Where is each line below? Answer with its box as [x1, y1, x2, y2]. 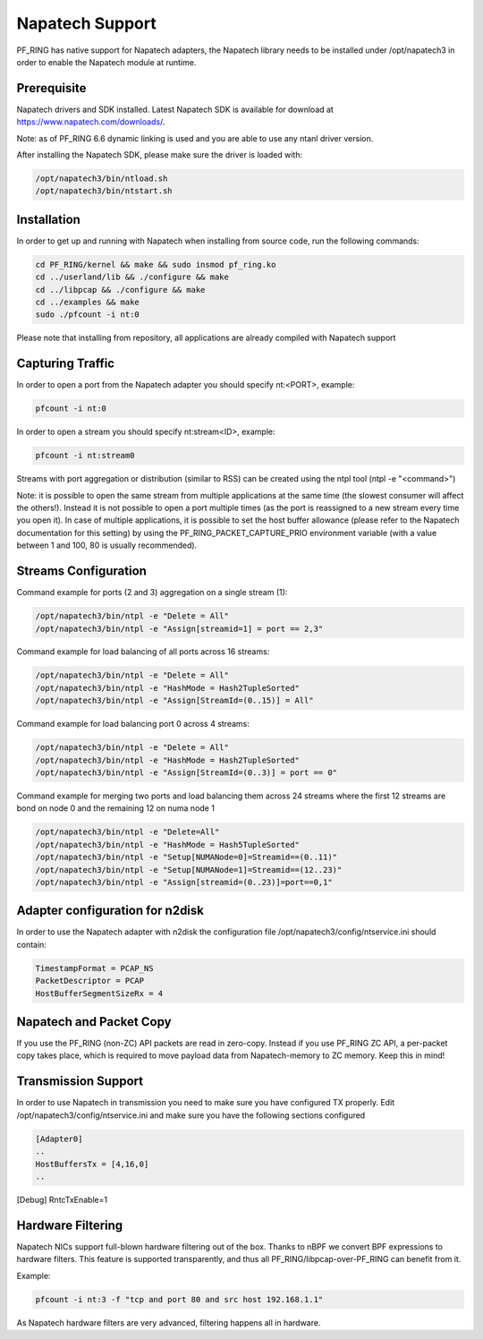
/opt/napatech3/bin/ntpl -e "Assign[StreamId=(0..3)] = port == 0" [35, 768, 338, 778]
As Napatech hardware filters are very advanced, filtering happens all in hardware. [16, 1317, 321, 1328]
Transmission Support [16, 1074, 143, 1089]
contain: [16, 939, 47, 950]
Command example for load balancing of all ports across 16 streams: [16, 646, 270, 657]
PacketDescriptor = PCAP [35, 976, 145, 986]
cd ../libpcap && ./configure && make [35, 285, 206, 294]
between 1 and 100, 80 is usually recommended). [16, 540, 198, 550]
